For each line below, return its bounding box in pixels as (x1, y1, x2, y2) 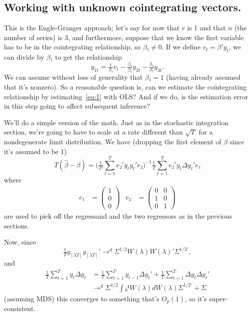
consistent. (4, 303, 36, 314)
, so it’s (185, 293, 207, 303)
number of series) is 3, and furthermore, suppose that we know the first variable (4, 32, 244, 42)
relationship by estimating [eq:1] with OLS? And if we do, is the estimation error (4, 91, 249, 101)
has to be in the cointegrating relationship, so (4, 42, 141, 52)
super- (209, 293, 228, 303)
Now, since (4, 237, 36, 247)
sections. (4, 220, 29, 230)
